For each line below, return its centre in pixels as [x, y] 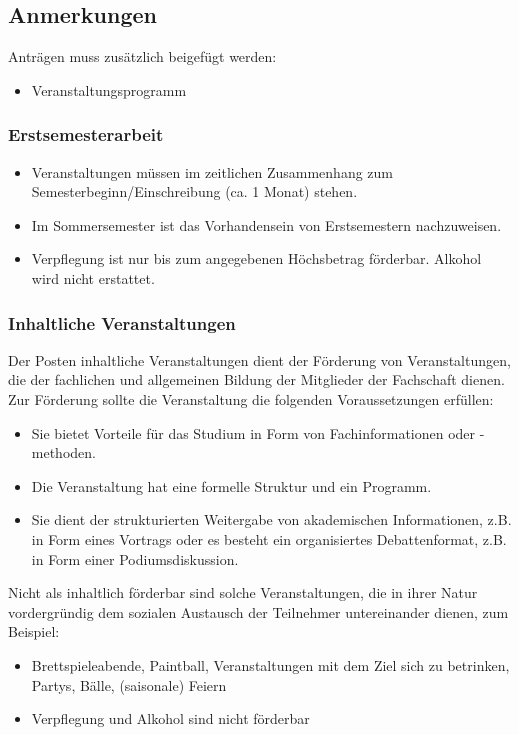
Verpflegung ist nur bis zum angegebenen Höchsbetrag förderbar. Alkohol [256, 258]
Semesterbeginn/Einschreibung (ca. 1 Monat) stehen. [194, 191]
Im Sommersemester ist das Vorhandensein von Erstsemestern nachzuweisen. [266, 224]
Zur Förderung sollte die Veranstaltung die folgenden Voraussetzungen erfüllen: [251, 398]
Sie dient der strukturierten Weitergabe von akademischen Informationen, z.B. [271, 519]
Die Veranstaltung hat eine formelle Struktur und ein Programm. [231, 485]
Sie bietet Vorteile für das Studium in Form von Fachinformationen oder [253, 432]
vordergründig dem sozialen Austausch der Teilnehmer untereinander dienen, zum [258, 611]
